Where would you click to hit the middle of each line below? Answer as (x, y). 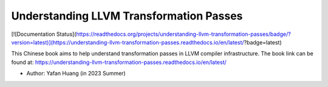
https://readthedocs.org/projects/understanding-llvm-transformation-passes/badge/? (183, 34)
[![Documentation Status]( (44, 34)
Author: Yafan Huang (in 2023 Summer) (76, 74)
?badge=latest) (263, 42)
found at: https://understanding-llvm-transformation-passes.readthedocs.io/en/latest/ (119, 62)
